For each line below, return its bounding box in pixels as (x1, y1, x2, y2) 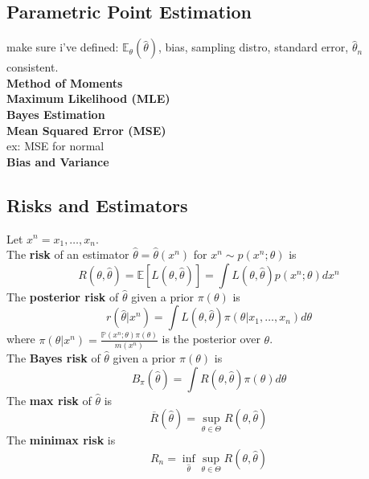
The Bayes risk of (6, 349, 100, 366)
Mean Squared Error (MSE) (6, 121, 166, 138)
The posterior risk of (6, 288, 119, 305)
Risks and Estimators (6, 192, 188, 217)
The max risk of (6, 391, 92, 408)
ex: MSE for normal (6, 137, 105, 154)
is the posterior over (162, 330, 260, 347)
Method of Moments (6, 74, 123, 91)
